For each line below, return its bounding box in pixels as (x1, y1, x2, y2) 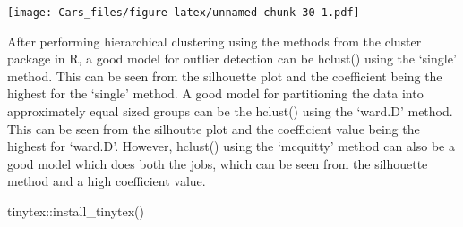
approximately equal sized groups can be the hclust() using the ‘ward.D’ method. (7, 102, 453, 121)
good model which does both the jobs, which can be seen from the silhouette (7, 154, 428, 172)
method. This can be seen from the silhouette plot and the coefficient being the (7, 66, 442, 85)
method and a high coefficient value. (7, 172, 206, 190)
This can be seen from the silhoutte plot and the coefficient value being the (7, 119, 420, 138)
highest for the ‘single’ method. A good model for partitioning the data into (7, 84, 424, 103)
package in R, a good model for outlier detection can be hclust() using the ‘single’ (7, 49, 457, 68)
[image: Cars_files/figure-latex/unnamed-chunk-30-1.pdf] (7, 6, 360, 19)
